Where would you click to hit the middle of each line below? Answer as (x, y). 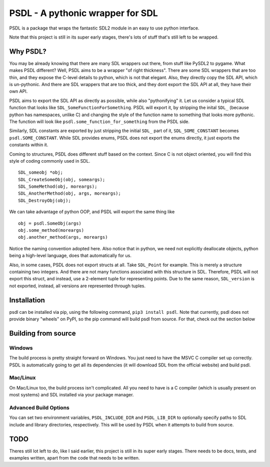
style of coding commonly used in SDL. (50, 161)
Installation (27, 300)
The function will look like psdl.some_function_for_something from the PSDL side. (99, 121)
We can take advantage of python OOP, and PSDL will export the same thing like (92, 212)
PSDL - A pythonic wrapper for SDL (84, 13)
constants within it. (29, 145)
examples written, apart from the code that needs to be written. (74, 457)
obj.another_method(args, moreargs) (63, 237)
